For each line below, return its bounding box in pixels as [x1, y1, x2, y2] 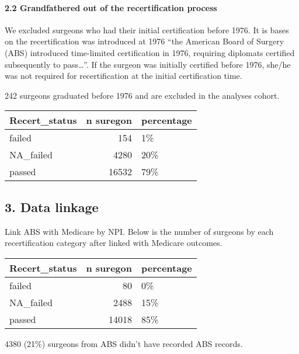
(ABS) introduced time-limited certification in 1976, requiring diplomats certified [5, 46, 295, 58]
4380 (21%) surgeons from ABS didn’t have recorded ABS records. [5, 337, 243, 349]
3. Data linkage [5, 197, 99, 216]
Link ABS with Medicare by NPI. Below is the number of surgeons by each [5, 225, 274, 237]
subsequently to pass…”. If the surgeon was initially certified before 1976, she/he [5, 58, 291, 70]
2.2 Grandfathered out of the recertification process [5, 1, 217, 13]
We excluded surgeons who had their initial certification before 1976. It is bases [5, 23, 289, 36]
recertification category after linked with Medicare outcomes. [5, 237, 222, 249]
